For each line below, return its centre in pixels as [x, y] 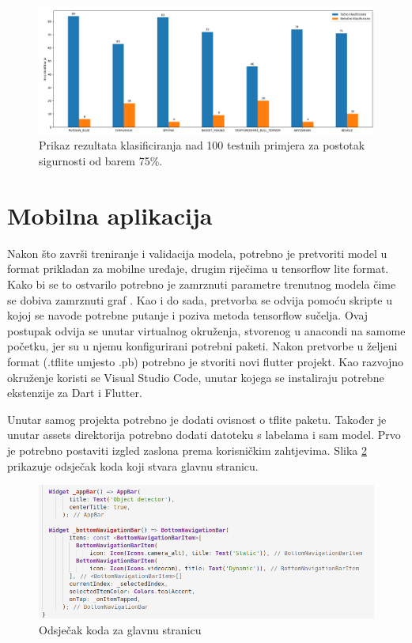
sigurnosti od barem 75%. [101, 161]
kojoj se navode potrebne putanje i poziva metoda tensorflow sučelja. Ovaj [188, 315]
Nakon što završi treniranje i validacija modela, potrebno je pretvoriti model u [197, 253]
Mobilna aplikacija [110, 215]
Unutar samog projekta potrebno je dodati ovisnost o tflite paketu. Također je [197, 419]
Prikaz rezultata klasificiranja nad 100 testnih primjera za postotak [202, 145]
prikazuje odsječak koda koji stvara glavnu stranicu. [133, 465]
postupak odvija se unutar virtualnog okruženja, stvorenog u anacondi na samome [206, 330]
